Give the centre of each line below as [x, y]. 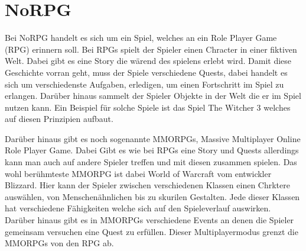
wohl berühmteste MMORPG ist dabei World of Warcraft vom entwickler [138, 173]
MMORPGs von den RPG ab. [59, 243]
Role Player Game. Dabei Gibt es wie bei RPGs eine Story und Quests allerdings [152, 150]
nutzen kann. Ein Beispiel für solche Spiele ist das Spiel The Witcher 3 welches [148, 107]
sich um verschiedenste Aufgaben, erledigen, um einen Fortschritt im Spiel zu [144, 84]
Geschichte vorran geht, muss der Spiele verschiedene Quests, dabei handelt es [146, 72]
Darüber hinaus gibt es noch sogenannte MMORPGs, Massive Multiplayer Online [153, 138]
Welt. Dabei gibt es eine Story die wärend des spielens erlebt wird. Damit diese [148, 61]
